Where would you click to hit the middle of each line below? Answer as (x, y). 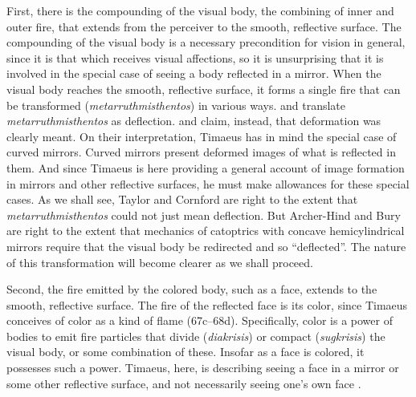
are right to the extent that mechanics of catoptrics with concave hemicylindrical (206, 231)
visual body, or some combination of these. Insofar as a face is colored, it (186, 352)
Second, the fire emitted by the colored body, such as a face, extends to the (192, 289)
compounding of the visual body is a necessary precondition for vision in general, (206, 42)
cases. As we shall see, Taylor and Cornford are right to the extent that (182, 199)
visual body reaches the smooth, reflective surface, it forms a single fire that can (204, 89)
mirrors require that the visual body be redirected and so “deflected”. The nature (206, 246)
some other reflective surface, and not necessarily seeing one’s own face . (184, 383)
